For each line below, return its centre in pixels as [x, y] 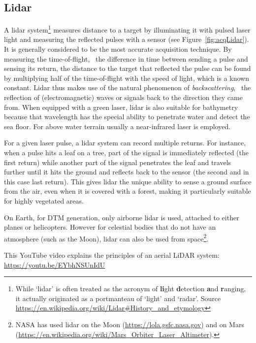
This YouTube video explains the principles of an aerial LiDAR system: [112, 255]
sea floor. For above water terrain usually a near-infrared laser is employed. [117, 126]
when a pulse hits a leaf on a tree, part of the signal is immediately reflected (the [126, 152]
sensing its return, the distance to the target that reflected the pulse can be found [128, 68]
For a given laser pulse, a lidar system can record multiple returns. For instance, [125, 143]
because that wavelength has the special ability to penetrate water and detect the [127, 117]
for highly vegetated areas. [44, 200]
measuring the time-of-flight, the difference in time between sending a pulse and [126, 58]
